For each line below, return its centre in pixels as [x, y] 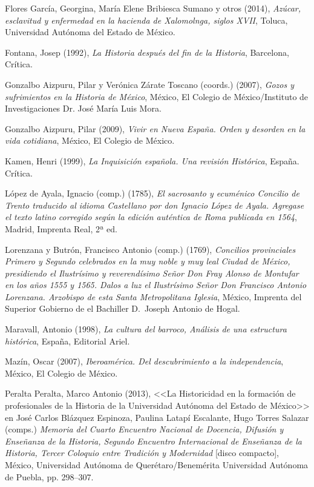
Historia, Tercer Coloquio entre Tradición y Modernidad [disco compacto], [142, 453]
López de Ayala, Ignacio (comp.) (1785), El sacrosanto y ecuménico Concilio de [152, 193]
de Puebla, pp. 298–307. [49, 476]
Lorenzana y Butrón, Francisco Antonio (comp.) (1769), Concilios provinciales [150, 249]
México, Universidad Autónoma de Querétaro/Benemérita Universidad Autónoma [157, 465]
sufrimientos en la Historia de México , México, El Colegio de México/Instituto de [157, 96]
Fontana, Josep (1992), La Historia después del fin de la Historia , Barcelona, [147, 52]
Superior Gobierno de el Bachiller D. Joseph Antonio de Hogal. [123, 308]
